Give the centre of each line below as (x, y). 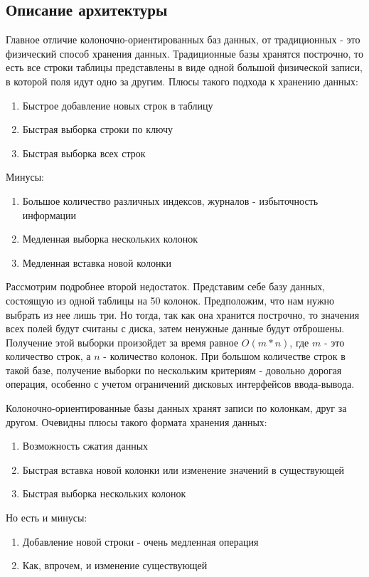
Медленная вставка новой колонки (97, 262)
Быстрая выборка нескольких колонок (104, 493)
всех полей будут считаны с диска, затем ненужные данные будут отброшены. (175, 328)
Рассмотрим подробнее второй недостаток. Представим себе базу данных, (166, 286)
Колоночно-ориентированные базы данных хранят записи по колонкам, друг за (176, 408)
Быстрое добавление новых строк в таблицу (118, 105)
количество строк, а (48, 356)
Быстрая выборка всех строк (84, 153)
